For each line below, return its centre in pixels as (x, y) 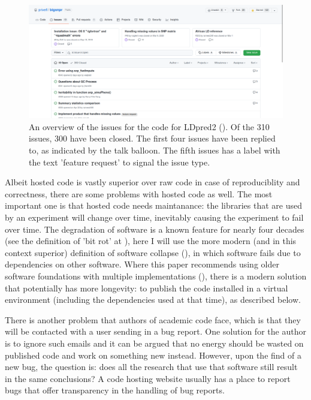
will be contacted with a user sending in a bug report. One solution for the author (155, 331)
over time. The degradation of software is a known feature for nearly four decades (155, 229)
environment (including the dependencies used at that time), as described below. (153, 300)
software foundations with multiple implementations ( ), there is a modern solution (156, 276)
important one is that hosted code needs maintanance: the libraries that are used (153, 205)
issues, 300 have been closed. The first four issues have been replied (152, 138)
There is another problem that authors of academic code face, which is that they (153, 319)
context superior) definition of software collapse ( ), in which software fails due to (153, 252)
